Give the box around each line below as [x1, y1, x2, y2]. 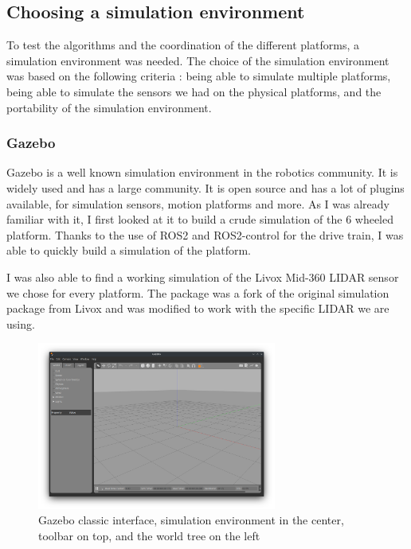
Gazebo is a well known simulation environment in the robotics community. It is [6, 164, 398, 181]
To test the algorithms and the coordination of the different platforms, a [6, 37, 359, 53]
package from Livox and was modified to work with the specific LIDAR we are [6, 300, 389, 317]
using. [6, 315, 35, 332]
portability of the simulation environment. [6, 99, 212, 115]
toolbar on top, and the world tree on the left [38, 527, 260, 543]
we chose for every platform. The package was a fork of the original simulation [6, 284, 389, 301]
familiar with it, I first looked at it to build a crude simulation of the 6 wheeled [6, 211, 394, 228]
